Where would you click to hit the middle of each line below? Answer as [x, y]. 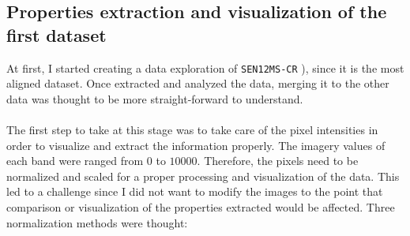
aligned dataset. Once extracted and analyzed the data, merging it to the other [198, 83]
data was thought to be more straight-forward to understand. [155, 98]
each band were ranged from [75, 161]
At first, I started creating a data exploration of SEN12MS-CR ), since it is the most [205, 67]
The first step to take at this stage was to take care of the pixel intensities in [192, 130]
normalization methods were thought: [97, 222]
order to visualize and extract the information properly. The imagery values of [196, 145]
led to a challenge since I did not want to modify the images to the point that [195, 191]
